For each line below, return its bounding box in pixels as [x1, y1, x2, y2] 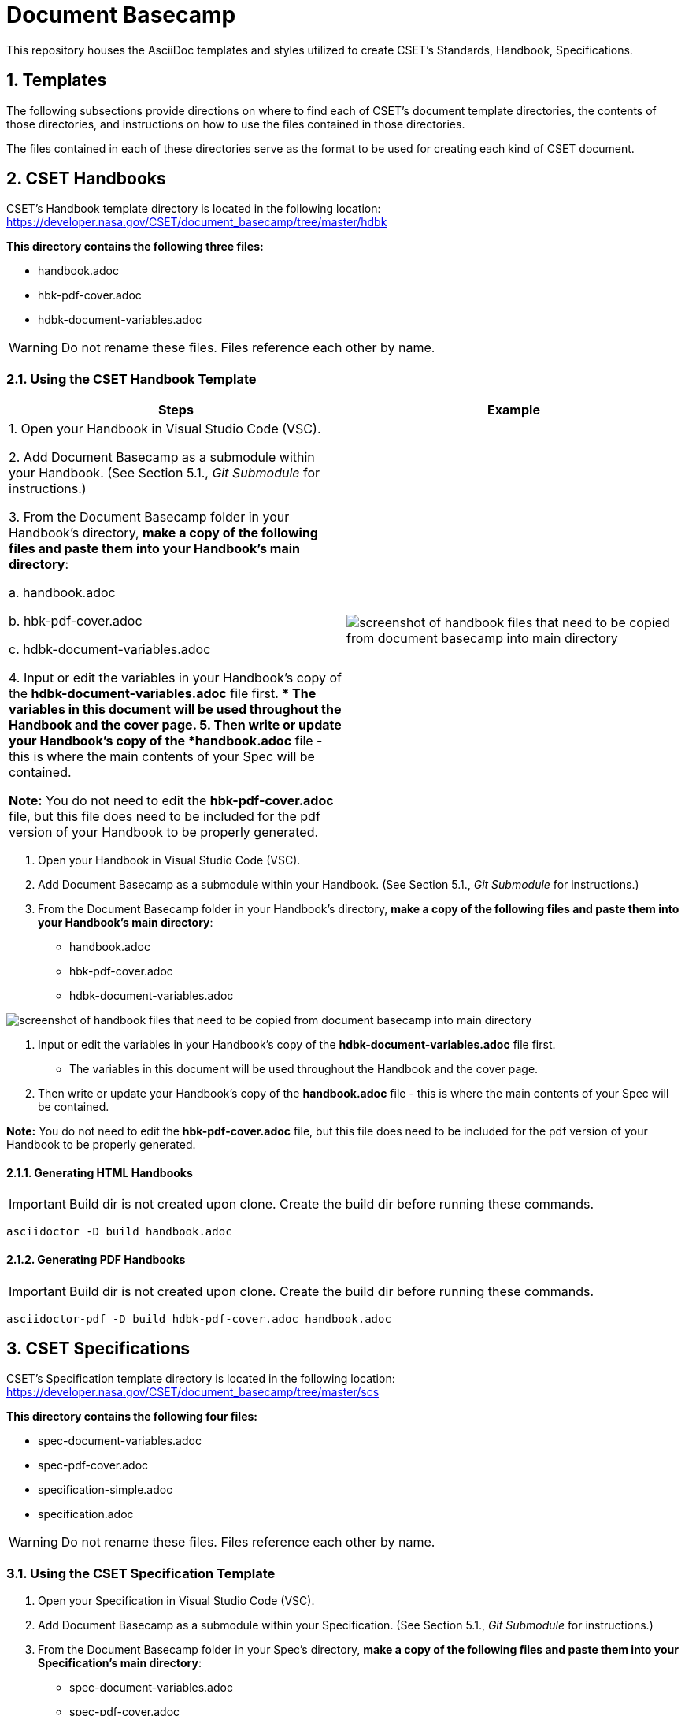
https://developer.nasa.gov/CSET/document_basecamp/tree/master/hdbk [6, 215, 387, 229]
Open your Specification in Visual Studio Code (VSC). [38, 1594, 315, 1608]
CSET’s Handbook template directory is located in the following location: [6, 202, 381, 216]
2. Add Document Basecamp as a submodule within [9, 449, 315, 466]
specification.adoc [38, 1507, 134, 1521]
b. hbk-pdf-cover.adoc [9, 613, 143, 630]
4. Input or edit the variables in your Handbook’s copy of [9, 670, 342, 686]
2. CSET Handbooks [6, 169, 166, 189]
